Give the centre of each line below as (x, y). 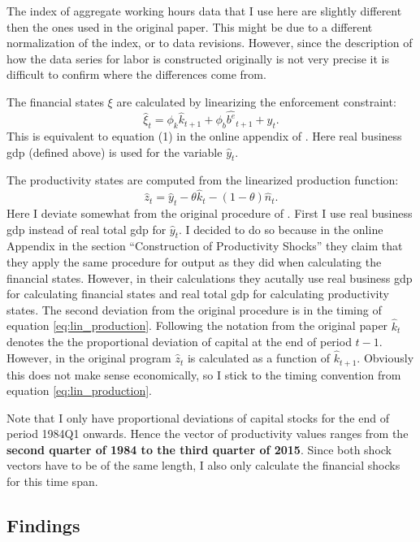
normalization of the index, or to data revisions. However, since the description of (210, 43)
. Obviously (385, 358)
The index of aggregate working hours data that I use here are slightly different (204, 11)
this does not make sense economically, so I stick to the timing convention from (204, 374)
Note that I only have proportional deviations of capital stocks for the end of (198, 417)
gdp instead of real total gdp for (87, 229)
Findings (43, 525)
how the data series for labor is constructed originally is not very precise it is (198, 58)
